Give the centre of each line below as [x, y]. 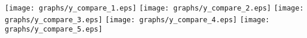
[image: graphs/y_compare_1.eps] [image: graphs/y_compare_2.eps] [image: [154, 8]
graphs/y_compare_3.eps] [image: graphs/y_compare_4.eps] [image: [137, 20]
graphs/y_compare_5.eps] [54, 30]
